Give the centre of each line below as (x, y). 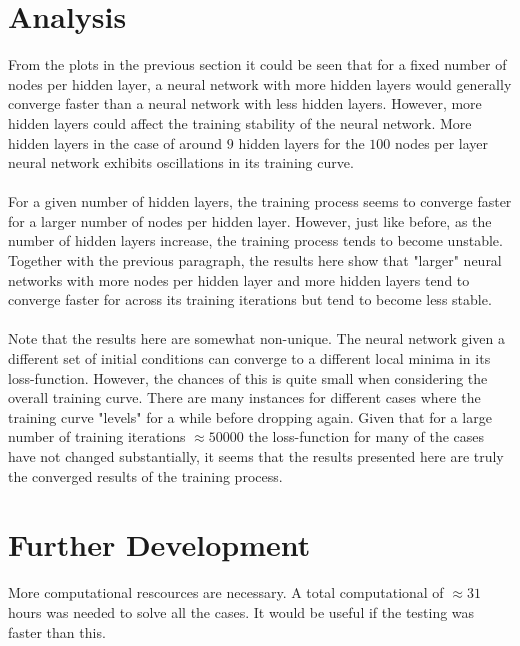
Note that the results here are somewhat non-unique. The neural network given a (257, 338)
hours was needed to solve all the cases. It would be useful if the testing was (241, 611)
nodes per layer (441, 142)
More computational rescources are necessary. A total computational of (226, 592)
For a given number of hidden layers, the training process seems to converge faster (260, 201)
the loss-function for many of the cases (366, 436)
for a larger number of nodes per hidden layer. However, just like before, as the (250, 220)
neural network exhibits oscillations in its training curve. (181, 162)
